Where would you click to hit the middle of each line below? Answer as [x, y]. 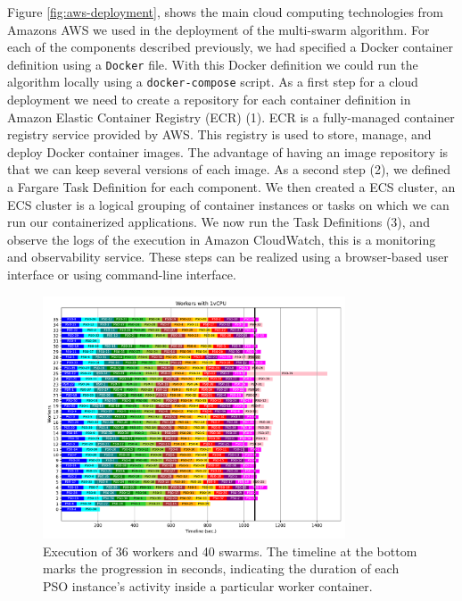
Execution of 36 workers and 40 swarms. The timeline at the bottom [230, 551]
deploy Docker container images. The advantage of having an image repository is [228, 151]
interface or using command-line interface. [122, 275]
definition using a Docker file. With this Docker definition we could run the [213, 64]
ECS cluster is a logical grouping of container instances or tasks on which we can [228, 204]
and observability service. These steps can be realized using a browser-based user [228, 257]
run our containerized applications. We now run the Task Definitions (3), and [219, 222]
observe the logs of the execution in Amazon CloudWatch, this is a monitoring [222, 239]
